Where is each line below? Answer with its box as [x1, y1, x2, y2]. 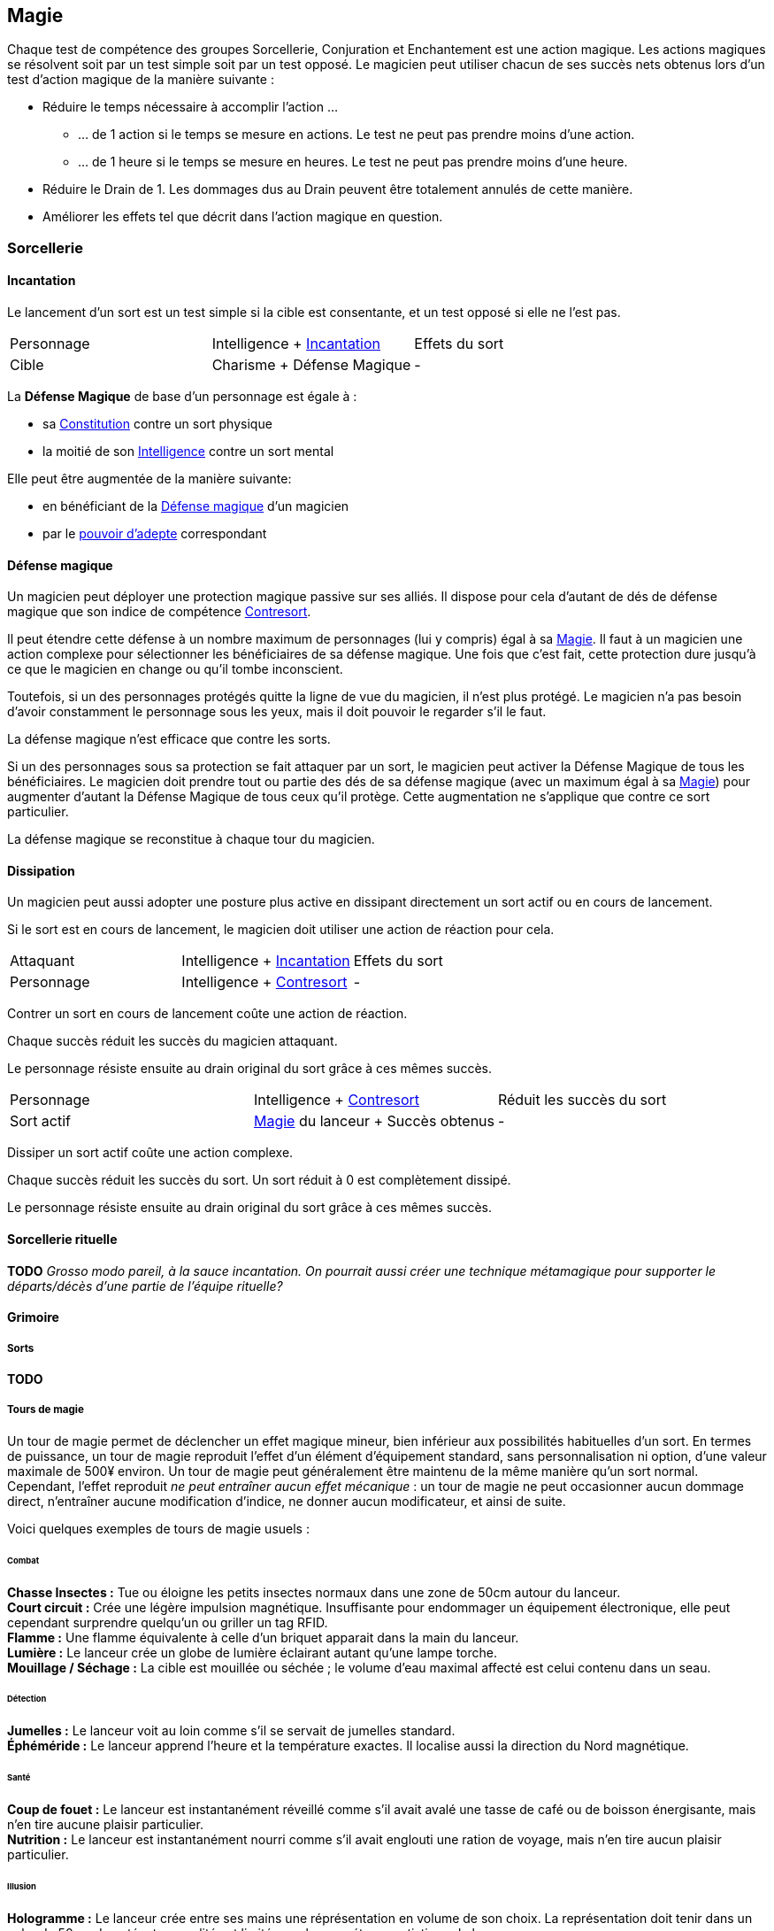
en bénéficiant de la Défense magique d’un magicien [42, 498, 349, 514]
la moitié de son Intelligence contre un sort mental [42, 444, 334, 460]
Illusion [7, 1881, 36, 1891]
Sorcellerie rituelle [7, 1232, 118, 1247]
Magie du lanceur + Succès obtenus [253, 1112, 494, 1131]
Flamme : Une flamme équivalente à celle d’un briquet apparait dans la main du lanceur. [7, 1629, 519, 1645]
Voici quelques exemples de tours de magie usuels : [7, 1520, 310, 1536]
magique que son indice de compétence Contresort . [7, 604, 311, 620]
